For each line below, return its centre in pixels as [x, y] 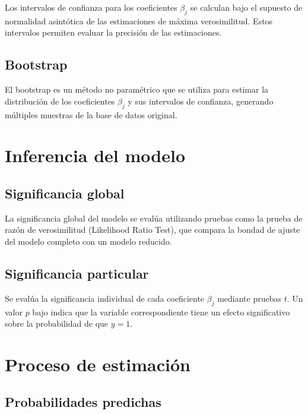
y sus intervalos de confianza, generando [201, 101]
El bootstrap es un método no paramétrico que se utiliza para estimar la [137, 89]
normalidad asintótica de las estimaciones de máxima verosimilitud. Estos [139, 20]
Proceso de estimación [98, 364]
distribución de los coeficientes [60, 101]
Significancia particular [77, 273]
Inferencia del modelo [95, 155]
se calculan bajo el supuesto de [246, 7]
